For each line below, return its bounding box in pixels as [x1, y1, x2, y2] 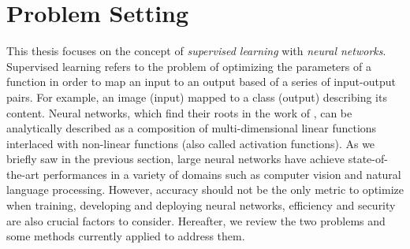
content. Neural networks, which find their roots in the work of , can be [6, 104, 352, 121]
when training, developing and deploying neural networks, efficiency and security [6, 197, 396, 214]
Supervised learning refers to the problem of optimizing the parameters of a [6, 58, 371, 74]
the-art [6, 165, 40, 182]
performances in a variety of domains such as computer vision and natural [43, 165, 401, 182]
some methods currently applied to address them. [6, 228, 245, 244]
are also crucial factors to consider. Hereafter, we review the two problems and [6, 212, 386, 229]
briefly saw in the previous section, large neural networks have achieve [6, 151, 345, 167]
